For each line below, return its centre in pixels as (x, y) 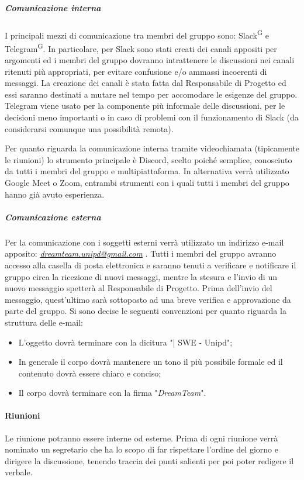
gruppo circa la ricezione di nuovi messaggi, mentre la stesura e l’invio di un (141, 276)
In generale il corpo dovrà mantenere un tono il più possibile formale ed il (151, 362)
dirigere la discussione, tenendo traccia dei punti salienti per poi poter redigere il (149, 460)
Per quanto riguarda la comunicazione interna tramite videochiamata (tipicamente (152, 148)
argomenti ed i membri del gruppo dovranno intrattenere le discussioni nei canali (150, 60)
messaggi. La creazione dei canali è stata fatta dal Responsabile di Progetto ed (146, 83)
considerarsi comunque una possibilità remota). (89, 128)
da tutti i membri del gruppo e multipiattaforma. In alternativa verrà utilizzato (147, 171)
